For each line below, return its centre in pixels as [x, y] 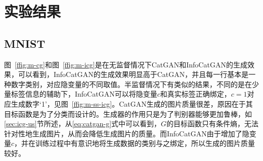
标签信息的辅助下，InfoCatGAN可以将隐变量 [84, 94]
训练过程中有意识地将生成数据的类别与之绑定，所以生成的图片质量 [145, 143]
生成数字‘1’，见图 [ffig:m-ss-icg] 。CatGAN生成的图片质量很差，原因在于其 [132, 103]
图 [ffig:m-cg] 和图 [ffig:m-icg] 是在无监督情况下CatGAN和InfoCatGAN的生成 [126, 64]
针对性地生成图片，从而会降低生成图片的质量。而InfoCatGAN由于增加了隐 [127, 133]
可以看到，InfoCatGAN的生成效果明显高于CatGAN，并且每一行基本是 [133, 74]
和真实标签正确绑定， [195, 94]
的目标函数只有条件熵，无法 [213, 124]
